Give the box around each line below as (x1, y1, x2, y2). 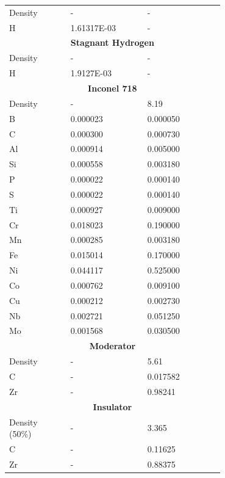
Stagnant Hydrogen (70, 36, 154, 49)
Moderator (89, 339, 136, 352)
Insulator (93, 400, 132, 413)
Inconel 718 (88, 81, 137, 94)
